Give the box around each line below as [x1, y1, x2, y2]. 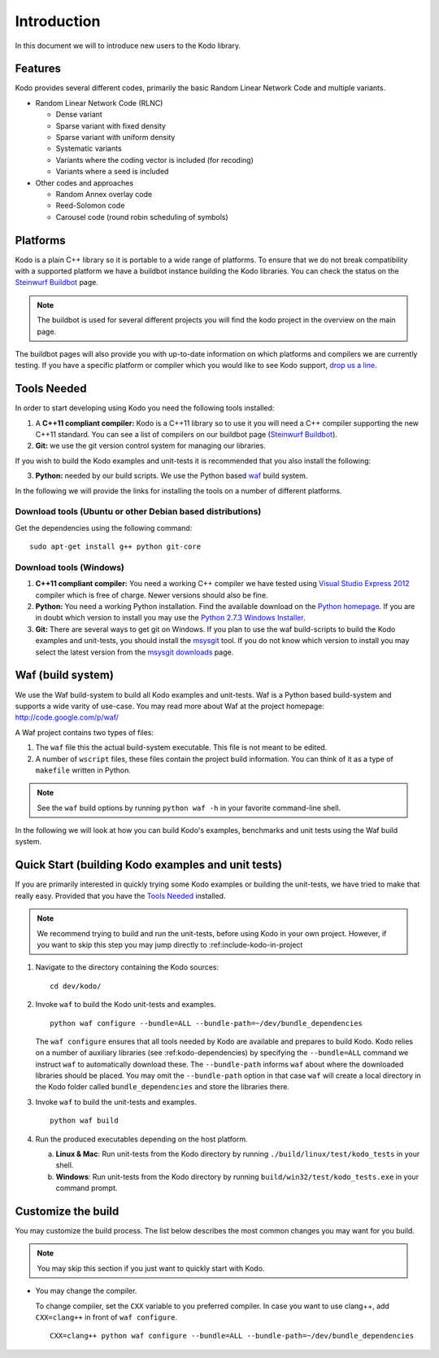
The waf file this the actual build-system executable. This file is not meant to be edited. [35, 743, 328, 752]
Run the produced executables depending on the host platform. [35, 1134, 248, 1144]
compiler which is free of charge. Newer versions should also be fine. [35, 590, 268, 600]
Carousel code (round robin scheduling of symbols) [55, 212, 229, 221]
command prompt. [55, 1183, 118, 1193]
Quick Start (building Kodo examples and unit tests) [15, 858, 283, 872]
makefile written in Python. [35, 765, 132, 775]
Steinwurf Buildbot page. [15, 278, 99, 287]
